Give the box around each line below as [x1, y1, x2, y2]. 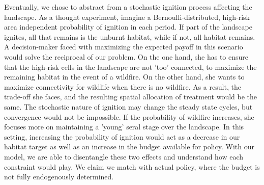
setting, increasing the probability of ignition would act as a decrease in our [4, 131, 240, 142]
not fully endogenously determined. [4, 171, 114, 182]
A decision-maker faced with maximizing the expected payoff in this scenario [4, 41, 243, 52]
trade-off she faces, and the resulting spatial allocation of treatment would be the [4, 91, 257, 102]
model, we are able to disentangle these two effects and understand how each [4, 151, 244, 162]
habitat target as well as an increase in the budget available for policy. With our [4, 141, 254, 152]
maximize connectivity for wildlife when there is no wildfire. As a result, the [4, 81, 241, 92]
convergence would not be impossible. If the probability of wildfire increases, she [4, 111, 254, 122]
